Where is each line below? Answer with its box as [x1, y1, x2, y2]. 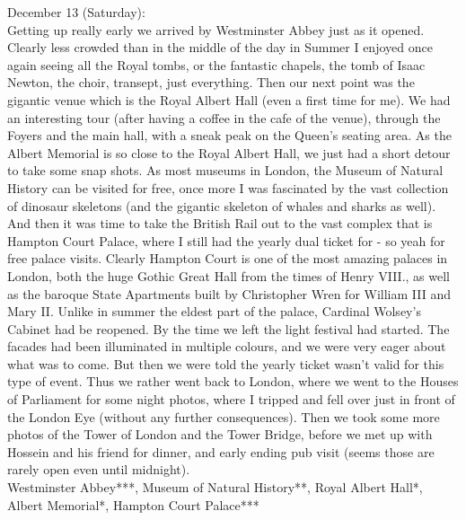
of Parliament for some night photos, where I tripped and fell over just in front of [7, 390, 455, 409]
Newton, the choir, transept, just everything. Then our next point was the [7, 73, 415, 92]
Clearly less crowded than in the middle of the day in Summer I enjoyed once [7, 38, 433, 57]
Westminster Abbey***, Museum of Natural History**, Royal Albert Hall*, [7, 478, 423, 497]
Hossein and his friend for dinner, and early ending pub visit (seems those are [7, 442, 435, 461]
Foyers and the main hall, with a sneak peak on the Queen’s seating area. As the [7, 126, 452, 145]
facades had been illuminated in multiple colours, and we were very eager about [7, 337, 446, 356]
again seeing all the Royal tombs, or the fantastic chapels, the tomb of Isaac [7, 55, 426, 74]
